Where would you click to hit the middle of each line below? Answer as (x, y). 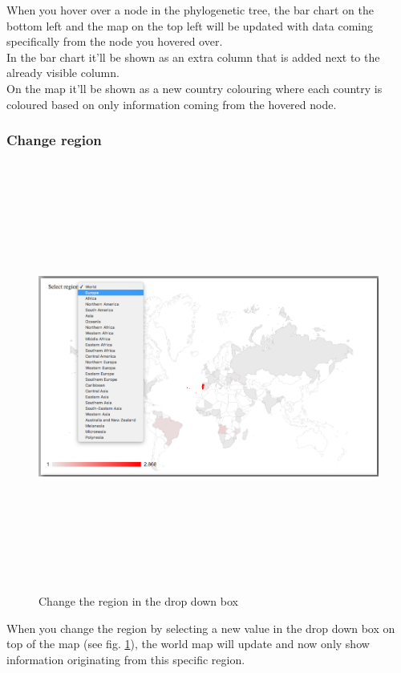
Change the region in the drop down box (138, 601)
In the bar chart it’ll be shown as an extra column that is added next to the (193, 57)
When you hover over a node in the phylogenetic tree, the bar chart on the (190, 10)
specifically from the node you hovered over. (115, 41)
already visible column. (63, 73)
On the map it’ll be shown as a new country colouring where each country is (194, 88)
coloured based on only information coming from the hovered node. (172, 104)
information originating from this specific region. (126, 660)
